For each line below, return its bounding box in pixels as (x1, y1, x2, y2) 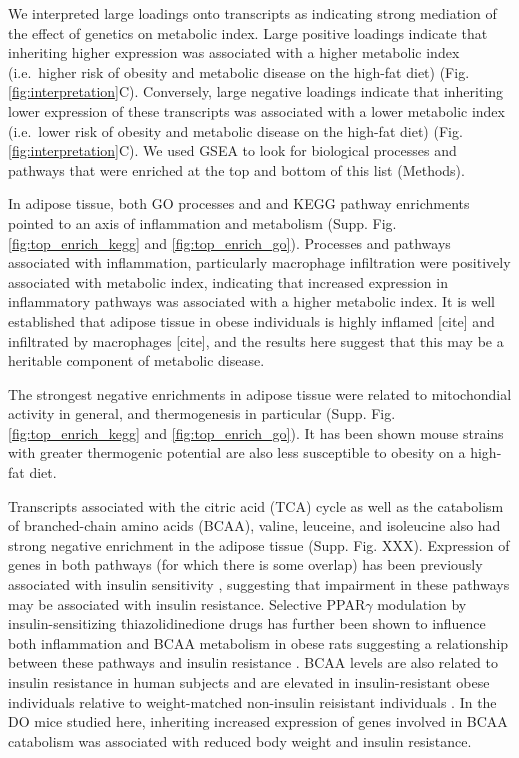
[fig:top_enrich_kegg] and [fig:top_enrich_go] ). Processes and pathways (8, 232, 451, 253)
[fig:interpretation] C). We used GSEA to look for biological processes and (8, 140, 457, 161)
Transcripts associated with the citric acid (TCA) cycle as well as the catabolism (8, 495, 504, 516)
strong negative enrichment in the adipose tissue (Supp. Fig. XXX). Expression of (8, 534, 510, 555)
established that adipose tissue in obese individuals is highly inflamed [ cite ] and (8, 310, 495, 331)
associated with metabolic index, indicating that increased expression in (8, 271, 448, 292)
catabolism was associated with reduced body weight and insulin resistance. (8, 730, 472, 751)
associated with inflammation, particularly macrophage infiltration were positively (8, 252, 511, 273)
